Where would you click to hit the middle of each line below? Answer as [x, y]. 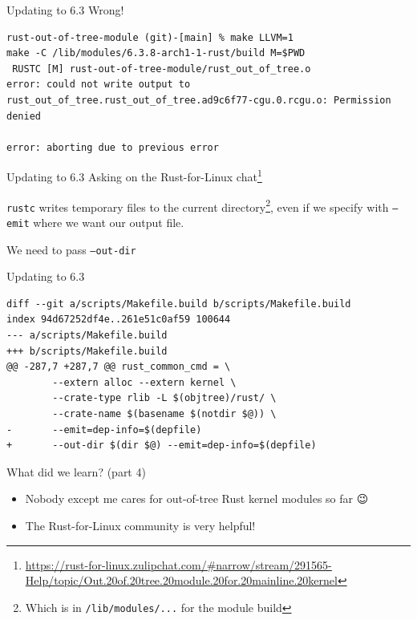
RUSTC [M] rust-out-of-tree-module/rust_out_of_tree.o [162, 69]
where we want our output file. [109, 222]
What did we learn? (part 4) [76, 471]
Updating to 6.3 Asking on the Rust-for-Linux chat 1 [134, 175]
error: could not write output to [99, 85]
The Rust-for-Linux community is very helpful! [140, 525]
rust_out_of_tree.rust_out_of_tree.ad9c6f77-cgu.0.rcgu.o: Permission [199, 100]
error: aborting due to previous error [113, 147]
